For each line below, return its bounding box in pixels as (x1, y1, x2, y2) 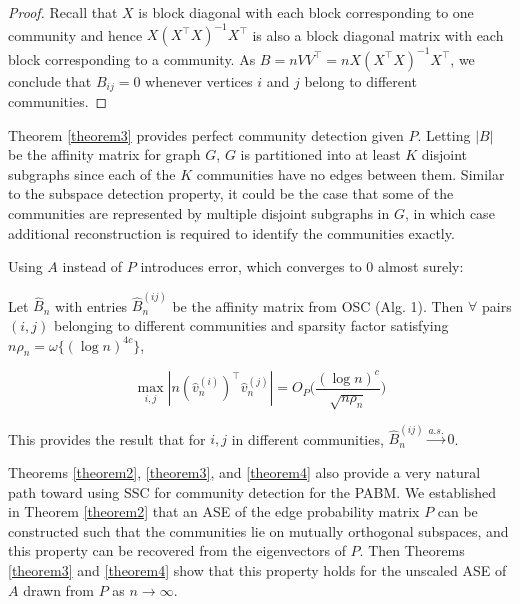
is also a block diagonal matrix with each (252, 24, 504, 45)
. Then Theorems (359, 540, 465, 561)
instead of (62, 256, 123, 277)
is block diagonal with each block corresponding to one (138, 2, 474, 22)
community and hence (8, 24, 143, 45)
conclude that (8, 70, 92, 91)
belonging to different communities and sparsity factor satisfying (53, 315, 449, 336)
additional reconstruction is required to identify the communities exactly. (8, 222, 455, 243)
